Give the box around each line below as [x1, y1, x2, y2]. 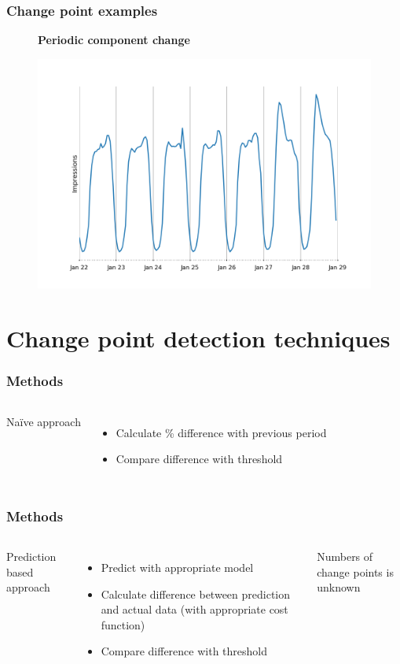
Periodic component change [38, 32, 190, 48]
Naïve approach [6, 413, 81, 429]
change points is [317, 563, 394, 580]
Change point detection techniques [6, 322, 391, 354]
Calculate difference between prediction [101, 585, 291, 602]
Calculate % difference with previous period [116, 424, 327, 440]
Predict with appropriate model [101, 558, 254, 575]
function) [101, 616, 145, 632]
